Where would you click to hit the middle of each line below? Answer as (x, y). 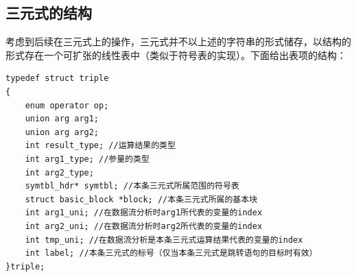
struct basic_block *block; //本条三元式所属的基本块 (141, 199)
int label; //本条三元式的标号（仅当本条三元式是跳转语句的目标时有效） (171, 253)
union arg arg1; (62, 119)
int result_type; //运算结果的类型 (100, 146)
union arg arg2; (62, 132)
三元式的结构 (49, 13)
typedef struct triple (57, 79)
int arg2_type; (59, 172)
